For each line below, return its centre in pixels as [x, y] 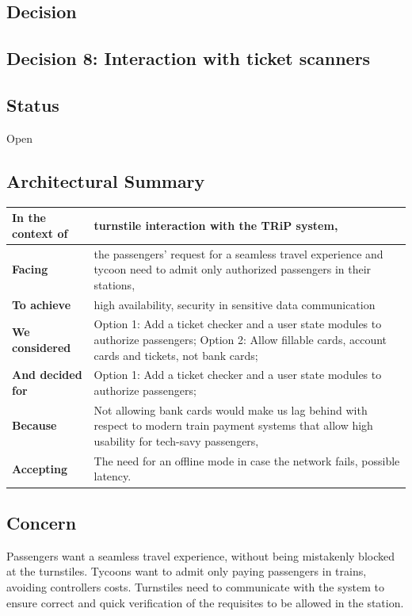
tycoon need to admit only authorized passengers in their [233, 269]
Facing [30, 269]
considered [42, 347]
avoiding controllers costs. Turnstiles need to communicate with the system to [195, 586]
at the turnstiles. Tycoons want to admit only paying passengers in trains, [187, 571]
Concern [42, 522]
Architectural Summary [106, 180]
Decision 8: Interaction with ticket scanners [189, 58]
